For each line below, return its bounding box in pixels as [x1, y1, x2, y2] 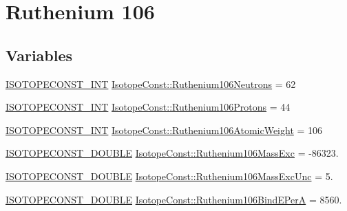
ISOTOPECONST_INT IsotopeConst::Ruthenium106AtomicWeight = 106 [6, 122, 323, 137]
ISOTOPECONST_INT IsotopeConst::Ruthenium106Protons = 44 [6, 100, 291, 114]
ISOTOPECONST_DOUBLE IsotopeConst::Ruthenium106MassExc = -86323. [6, 146, 339, 160]
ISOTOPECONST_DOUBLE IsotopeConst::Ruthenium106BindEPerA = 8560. [6, 192, 342, 206]
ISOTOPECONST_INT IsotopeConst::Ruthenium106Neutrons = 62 [6, 76, 296, 91]
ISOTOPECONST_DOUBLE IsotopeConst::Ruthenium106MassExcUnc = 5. [6, 168, 333, 183]
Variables [6, 44, 73, 65]
